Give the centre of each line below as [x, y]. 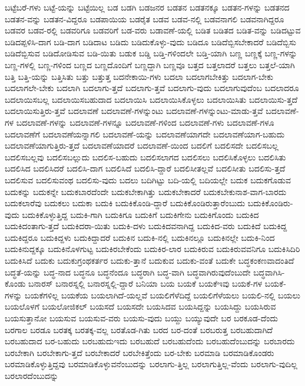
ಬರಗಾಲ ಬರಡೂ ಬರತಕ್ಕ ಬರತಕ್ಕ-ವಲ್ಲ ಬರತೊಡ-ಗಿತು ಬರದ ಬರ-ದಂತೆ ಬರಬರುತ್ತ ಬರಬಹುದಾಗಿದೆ [139, 329]
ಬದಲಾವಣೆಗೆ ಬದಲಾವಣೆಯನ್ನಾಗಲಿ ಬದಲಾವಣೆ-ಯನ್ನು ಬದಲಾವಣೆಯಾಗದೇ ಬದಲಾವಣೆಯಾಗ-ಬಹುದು [145, 134]
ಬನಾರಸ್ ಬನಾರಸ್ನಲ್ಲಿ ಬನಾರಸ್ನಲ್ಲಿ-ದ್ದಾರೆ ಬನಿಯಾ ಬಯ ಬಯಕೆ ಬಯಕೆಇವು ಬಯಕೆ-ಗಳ [145, 283]
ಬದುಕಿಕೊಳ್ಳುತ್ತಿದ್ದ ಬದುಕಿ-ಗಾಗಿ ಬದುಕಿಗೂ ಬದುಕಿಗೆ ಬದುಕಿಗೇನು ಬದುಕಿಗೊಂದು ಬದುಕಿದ [140, 214]
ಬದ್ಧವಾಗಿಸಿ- [269, 272]
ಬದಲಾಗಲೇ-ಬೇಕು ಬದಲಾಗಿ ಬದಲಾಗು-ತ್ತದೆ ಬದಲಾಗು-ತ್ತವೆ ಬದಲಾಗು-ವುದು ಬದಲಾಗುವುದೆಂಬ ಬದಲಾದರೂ [152, 88]
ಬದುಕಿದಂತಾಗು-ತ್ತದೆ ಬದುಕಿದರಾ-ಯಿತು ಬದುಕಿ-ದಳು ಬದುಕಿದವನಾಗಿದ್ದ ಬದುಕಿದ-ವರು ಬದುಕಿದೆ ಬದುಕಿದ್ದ [146, 226]
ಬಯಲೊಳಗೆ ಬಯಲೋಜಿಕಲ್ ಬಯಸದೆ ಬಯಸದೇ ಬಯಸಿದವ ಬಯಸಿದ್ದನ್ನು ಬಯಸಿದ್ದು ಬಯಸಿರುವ [140, 306]
